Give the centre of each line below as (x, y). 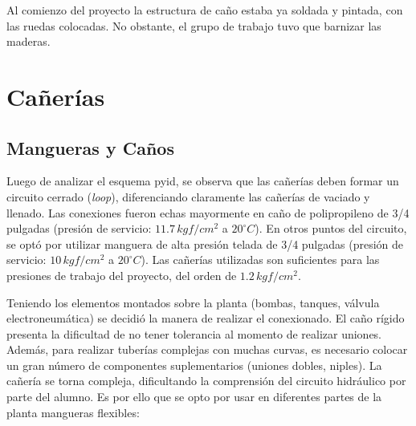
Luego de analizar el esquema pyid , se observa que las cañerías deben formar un (203, 181)
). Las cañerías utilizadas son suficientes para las (260, 260)
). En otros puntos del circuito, (331, 228)
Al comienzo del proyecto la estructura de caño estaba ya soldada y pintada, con (205, 10)
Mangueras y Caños (90, 147)
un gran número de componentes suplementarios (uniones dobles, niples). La (194, 365)
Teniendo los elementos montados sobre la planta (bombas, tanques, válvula (193, 302)
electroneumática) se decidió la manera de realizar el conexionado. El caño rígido (206, 318)
